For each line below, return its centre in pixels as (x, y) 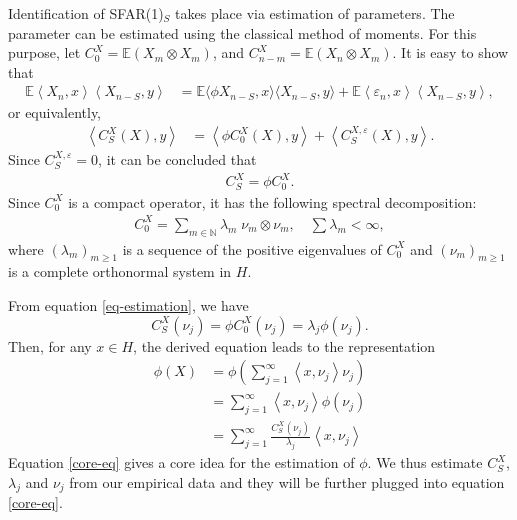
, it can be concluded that (177, 159)
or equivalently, (55, 112)
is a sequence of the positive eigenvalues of (252, 248)
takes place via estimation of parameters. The (315, 13)
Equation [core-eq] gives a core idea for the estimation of (181, 462)
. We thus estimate (425, 462)
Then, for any (50, 345)
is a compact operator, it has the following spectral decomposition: (272, 201)
